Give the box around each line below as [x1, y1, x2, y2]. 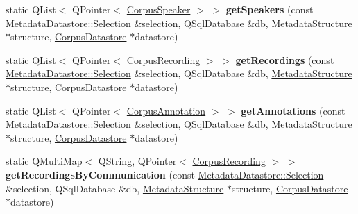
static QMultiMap [6, 154, 83, 168]
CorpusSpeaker [126, 2, 191, 16]
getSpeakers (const [225, 2, 314, 16]
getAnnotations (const [241, 103, 346, 117]
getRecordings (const [235, 52, 334, 67]
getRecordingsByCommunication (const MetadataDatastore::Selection [6, 167, 324, 181]
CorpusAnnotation [126, 103, 206, 117]
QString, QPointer [98, 154, 177, 168]
